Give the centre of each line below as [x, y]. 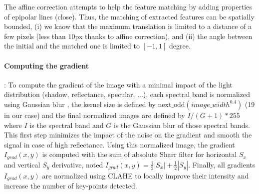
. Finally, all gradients [222, 164]
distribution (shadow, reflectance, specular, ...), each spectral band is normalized [127, 94]
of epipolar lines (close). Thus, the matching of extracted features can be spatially [129, 16]
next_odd [171, 105]
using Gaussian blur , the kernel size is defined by [80, 104]
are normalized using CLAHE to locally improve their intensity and [145, 175]
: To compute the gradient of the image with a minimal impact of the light [118, 84]
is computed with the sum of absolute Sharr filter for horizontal [139, 154]
